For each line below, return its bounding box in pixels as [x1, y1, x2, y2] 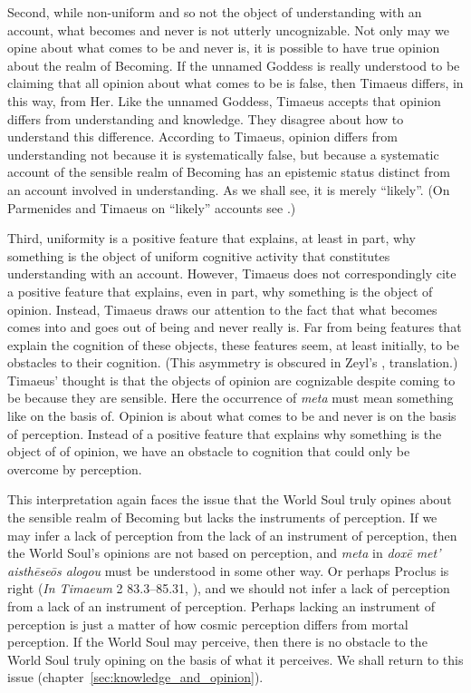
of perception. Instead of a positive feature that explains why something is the [7, 424, 442, 443]
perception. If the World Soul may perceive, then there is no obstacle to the [7, 632, 428, 651]
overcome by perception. [7, 459, 142, 478]
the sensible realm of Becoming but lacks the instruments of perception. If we [7, 508, 437, 527]
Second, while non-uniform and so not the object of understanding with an [7, 3, 422, 21]
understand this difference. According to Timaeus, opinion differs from [7, 127, 399, 146]
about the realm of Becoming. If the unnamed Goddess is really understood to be [7, 55, 460, 74]
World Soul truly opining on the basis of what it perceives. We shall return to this [7, 649, 464, 669]
